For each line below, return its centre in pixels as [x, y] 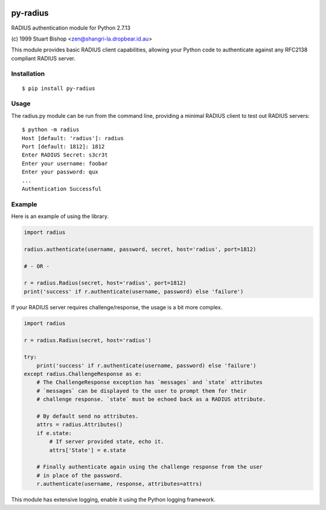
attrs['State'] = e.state [88, 450]
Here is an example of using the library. [60, 216]
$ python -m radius [51, 130]
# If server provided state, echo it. [107, 442]
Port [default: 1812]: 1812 [63, 146]
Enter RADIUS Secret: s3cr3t [65, 155]
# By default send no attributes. [88, 416]
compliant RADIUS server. [43, 58]
